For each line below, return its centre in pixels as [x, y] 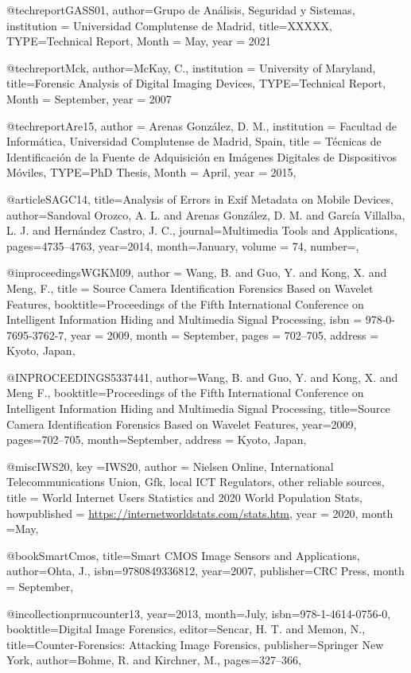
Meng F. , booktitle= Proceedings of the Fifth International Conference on [185, 393]
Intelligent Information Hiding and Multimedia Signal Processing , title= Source [198, 408]
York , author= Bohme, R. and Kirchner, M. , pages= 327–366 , [154, 660]
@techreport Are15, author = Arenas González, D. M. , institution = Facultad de [202, 125]
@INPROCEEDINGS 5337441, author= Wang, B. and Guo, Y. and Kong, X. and [202, 377]
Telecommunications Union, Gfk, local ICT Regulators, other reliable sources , [196, 482]
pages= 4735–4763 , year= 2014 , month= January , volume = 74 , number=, [183, 245]
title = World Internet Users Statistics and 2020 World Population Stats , [185, 498]
